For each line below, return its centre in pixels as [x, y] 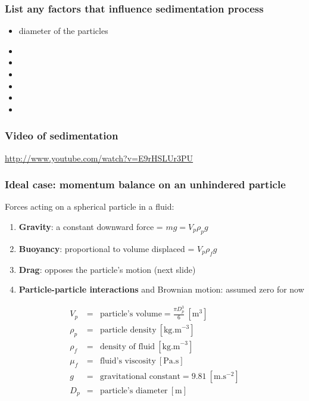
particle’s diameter [134, 391]
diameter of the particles [63, 31]
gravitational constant [140, 376]
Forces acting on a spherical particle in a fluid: [90, 206]
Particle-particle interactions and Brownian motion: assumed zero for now [161, 289]
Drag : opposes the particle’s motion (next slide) [107, 269]
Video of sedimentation [62, 136]
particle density [128, 330]
